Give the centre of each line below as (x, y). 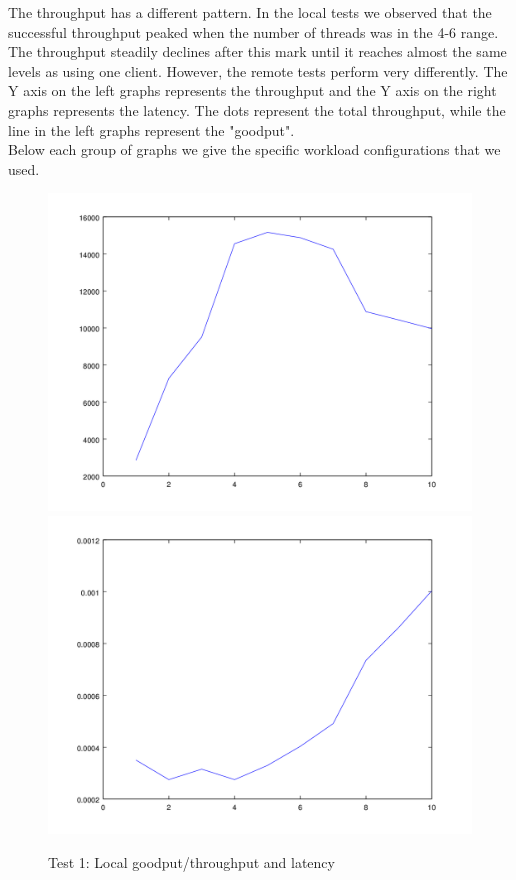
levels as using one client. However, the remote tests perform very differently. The (258, 70)
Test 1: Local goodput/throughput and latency (191, 861)
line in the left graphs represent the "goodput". (151, 129)
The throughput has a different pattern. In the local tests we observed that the (250, 12)
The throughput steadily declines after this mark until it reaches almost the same (257, 51)
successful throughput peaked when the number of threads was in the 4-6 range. (253, 31)
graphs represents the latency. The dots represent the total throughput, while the (257, 109)
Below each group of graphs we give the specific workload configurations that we (254, 149)
